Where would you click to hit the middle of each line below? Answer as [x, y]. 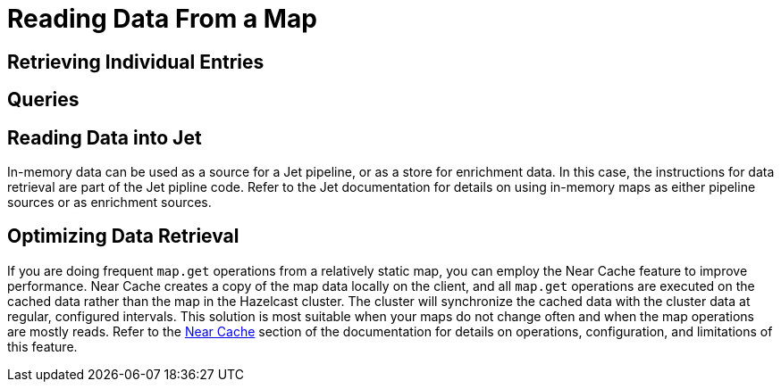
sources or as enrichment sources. [109, 203]
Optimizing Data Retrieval [123, 236]
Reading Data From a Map [162, 19]
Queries [43, 100]
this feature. [42, 346]
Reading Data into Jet [105, 137]
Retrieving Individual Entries [136, 62]
